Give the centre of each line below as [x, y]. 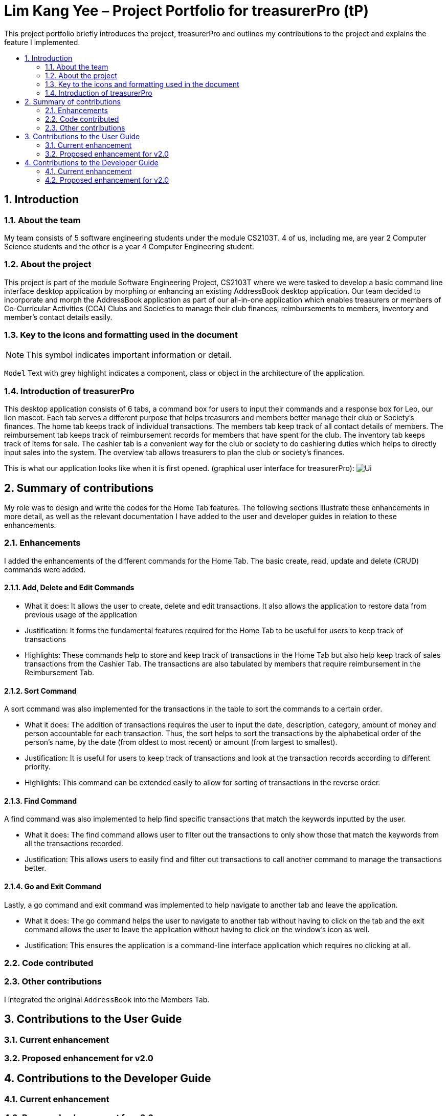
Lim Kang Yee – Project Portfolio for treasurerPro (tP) [187, 11]
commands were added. [45, 569]
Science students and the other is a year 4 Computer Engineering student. [129, 246]
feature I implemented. [42, 42]
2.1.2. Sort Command [40, 691]
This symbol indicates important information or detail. [129, 355]
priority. [38, 767]
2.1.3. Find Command [40, 801]
